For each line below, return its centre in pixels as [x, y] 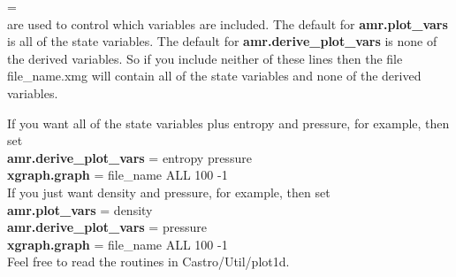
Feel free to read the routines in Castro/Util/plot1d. [148, 262]
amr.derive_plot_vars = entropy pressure [129, 157]
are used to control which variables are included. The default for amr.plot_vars [228, 23]
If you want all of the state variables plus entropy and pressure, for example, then [228, 123]
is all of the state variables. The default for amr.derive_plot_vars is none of [222, 41]
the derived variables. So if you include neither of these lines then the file [205, 58]
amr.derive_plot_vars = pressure [107, 227]
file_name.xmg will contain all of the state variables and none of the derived [214, 76]
